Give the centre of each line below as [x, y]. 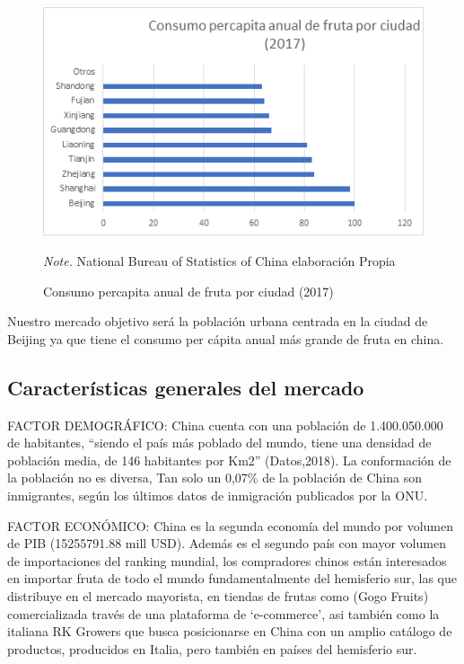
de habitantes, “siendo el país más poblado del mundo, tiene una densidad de [219, 443]
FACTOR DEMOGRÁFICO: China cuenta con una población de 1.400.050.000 [225, 425]
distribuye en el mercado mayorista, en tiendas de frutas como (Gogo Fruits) [218, 595]
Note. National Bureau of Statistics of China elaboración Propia [219, 260]
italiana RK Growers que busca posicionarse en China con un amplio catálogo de [230, 631]
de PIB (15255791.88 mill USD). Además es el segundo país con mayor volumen [227, 543]
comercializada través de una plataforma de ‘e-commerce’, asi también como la [223, 613]
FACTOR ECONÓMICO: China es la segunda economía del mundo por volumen [230, 525]
